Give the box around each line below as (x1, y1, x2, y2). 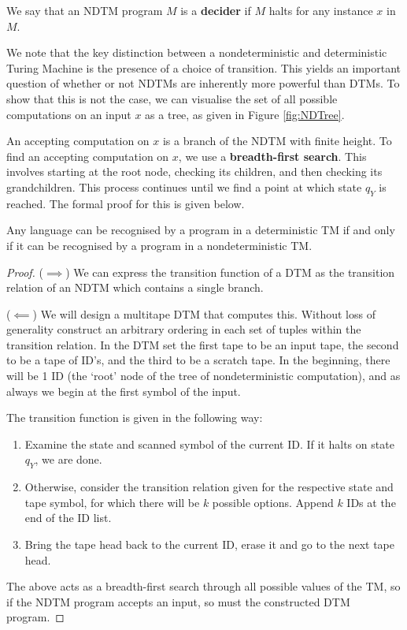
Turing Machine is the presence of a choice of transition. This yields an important (6, 59, 401, 76)
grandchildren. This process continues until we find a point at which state (6, 178, 362, 195)
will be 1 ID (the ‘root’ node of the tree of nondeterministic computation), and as (6, 367, 401, 384)
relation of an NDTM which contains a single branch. (6, 279, 264, 296)
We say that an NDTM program (6, 2, 163, 18)
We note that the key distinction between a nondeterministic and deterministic (6, 44, 387, 61)
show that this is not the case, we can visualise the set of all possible (6, 90, 338, 106)
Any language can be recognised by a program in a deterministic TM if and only (6, 222, 395, 238)
